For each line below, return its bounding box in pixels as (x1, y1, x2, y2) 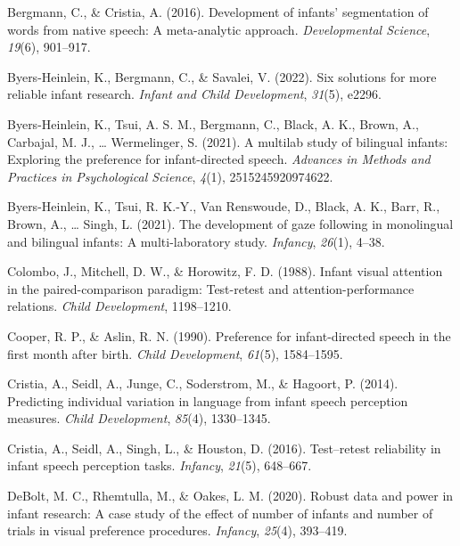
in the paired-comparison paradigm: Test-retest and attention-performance (7, 279, 415, 297)
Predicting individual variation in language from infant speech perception (7, 391, 408, 410)
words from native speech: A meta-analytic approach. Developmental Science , (7, 20, 431, 38)
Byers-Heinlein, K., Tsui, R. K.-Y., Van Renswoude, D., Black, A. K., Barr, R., (7, 197, 440, 216)
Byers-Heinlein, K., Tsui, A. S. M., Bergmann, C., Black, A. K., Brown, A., (7, 114, 419, 133)
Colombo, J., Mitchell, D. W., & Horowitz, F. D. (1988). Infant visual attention (7, 262, 443, 281)
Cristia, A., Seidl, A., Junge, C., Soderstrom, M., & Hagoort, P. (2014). (7, 374, 398, 393)
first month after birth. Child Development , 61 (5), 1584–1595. (7, 344, 343, 363)
